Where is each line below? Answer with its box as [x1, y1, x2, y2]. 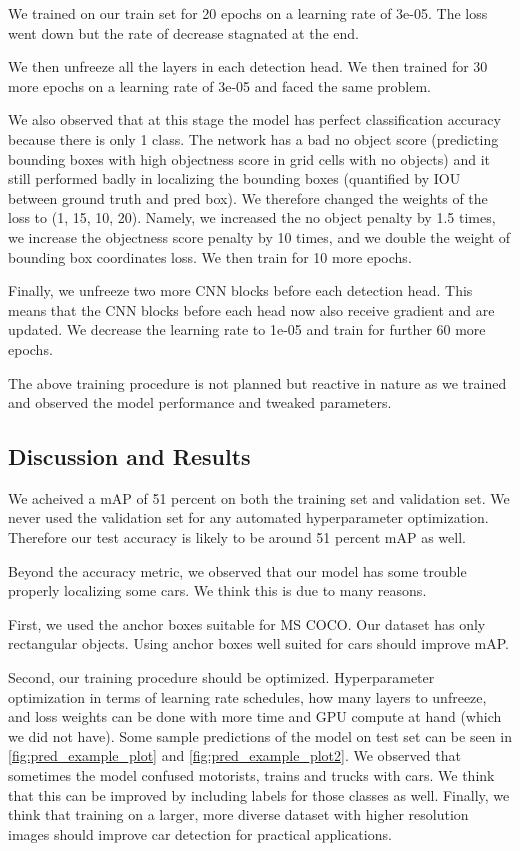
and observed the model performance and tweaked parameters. [8, 392, 392, 413]
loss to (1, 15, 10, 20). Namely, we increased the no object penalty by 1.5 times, [8, 207, 496, 228]
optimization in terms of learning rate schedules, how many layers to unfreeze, [8, 686, 487, 707]
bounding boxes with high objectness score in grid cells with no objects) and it [8, 148, 491, 169]
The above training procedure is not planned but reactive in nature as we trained [8, 372, 507, 393]
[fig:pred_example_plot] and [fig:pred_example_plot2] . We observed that [8, 745, 461, 766]
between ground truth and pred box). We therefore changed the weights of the [8, 187, 488, 208]
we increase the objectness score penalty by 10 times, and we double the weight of [8, 226, 511, 247]
